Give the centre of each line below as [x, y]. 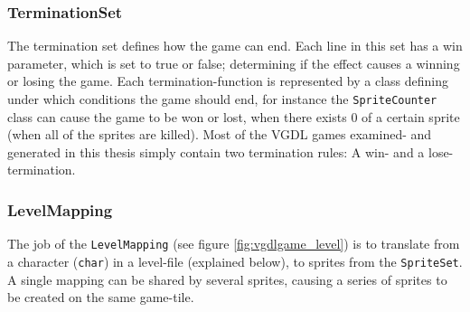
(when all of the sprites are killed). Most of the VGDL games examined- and [220, 134]
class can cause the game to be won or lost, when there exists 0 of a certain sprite [234, 116]
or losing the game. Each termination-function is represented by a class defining [228, 81]
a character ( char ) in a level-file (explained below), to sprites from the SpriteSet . [235, 261]
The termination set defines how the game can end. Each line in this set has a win [235, 46]
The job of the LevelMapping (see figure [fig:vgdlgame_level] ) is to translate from [234, 244]
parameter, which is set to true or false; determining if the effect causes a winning [234, 63]
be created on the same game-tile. [101, 297]
